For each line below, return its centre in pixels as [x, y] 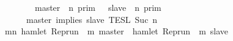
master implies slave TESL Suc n [92, 19]
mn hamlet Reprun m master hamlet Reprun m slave [116, 31]
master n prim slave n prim [98, 7]
